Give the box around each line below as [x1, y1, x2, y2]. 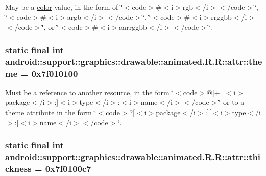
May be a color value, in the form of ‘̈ [5, 2, 123, 12]
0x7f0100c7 [45, 162, 91, 174]
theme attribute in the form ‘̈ [5, 107, 96, 118]
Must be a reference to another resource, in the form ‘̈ [5, 86, 174, 97]
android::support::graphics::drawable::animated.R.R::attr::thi [5, 150, 261, 163]
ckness [5, 162, 32, 174]
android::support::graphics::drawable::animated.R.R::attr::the [5, 55, 262, 68]
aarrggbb [119, 21, 147, 32]
